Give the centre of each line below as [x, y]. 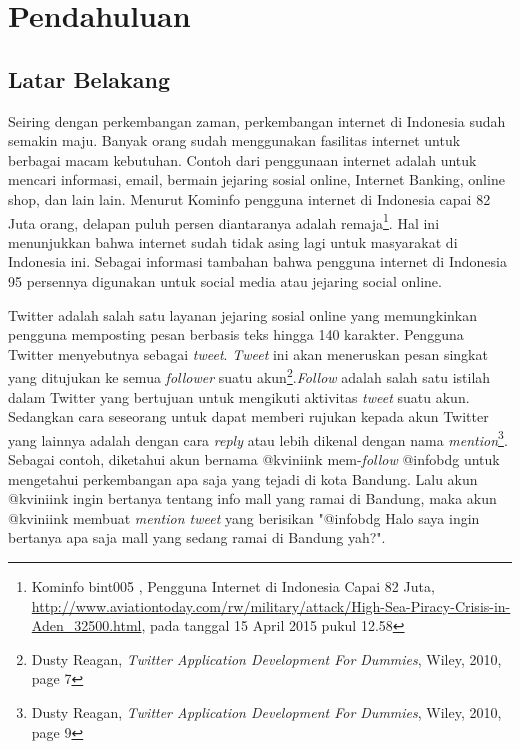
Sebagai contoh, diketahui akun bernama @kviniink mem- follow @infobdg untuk [254, 459]
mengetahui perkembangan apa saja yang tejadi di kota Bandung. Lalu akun [243, 478]
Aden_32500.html [86, 625]
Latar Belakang [89, 78]
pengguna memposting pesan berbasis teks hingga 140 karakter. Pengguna [236, 334]
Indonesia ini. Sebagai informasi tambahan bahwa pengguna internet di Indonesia [257, 261]
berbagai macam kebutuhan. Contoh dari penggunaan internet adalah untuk [242, 159]
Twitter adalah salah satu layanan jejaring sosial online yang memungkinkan [243, 314]
